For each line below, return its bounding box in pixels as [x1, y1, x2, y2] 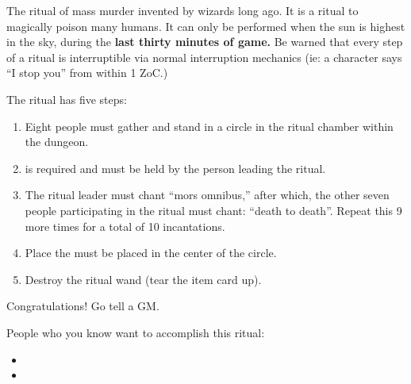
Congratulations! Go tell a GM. [6, 298, 159, 314]
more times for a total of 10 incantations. [25, 217, 225, 234]
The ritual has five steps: [6, 90, 127, 107]
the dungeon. [25, 133, 89, 150]
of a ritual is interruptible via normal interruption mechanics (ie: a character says [6, 48, 402, 65]
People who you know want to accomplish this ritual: [6, 324, 265, 340]
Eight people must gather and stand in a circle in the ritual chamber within [25, 117, 394, 134]
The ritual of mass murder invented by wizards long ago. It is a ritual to [6, 2, 359, 18]
